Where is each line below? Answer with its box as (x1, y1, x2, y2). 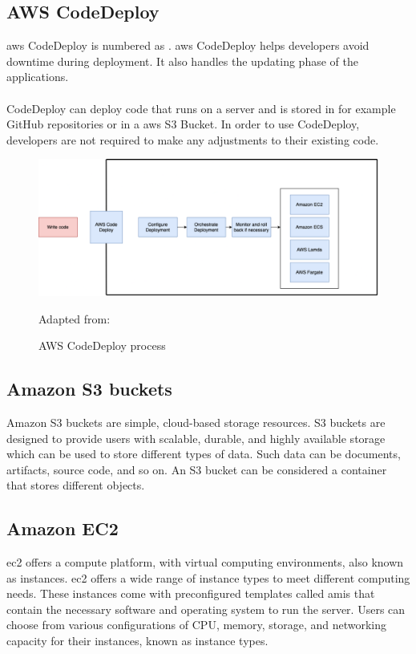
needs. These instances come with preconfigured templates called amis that (6, 585, 375, 602)
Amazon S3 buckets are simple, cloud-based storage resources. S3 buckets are (6, 413, 386, 430)
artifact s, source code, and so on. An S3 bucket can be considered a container (6, 461, 387, 477)
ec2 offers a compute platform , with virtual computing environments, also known (6, 554, 404, 571)
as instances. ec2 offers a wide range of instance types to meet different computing (6, 569, 410, 586)
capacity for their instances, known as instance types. (6, 632, 269, 649)
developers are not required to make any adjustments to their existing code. (6, 131, 379, 148)
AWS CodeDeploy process (38, 337, 166, 354)
